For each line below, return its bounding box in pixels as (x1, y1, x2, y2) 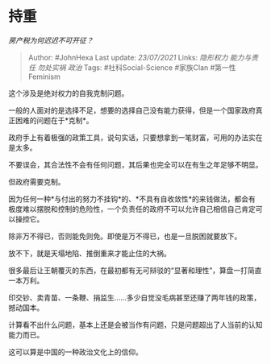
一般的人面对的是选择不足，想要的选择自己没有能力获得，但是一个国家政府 (8, 105, 256, 115)
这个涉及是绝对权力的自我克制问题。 (8, 88, 129, 97)
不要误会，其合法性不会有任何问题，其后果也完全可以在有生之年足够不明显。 (8, 159, 263, 169)
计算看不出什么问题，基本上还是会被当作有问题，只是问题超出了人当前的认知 (8, 320, 263, 329)
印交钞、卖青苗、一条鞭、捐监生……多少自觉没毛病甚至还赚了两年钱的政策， (8, 292, 261, 302)
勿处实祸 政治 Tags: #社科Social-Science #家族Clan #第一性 (37, 62, 236, 72)
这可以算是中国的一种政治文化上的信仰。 (8, 347, 143, 357)
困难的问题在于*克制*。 (15, 115, 94, 125)
